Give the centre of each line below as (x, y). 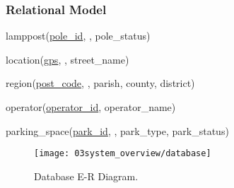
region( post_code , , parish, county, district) (100, 83)
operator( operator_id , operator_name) (91, 107)
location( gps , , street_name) (68, 59)
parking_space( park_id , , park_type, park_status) (117, 130)
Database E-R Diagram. (86, 176)
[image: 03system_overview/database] (123, 154)
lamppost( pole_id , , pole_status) (78, 36)
